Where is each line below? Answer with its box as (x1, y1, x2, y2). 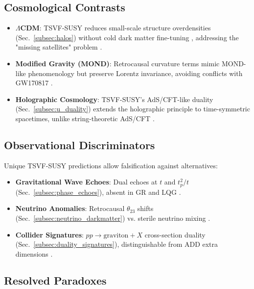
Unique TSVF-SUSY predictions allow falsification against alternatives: (4, 160, 218, 170)
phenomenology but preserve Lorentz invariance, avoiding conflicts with (28, 68, 243, 78)
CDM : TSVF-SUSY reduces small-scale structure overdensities (20, 23, 211, 33)
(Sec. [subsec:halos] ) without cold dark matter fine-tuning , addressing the (15, 32, 239, 42)
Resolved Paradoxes (4, 272, 107, 288)
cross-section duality (144, 229, 206, 239)
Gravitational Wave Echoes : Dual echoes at (15, 177, 158, 187)
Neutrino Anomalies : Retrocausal (15, 203, 125, 213)
